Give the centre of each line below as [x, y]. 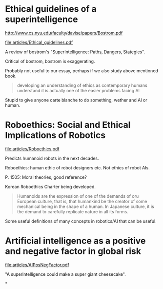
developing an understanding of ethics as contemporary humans [82, 85]
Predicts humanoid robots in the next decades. [52, 158]
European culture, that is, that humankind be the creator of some [82, 201]
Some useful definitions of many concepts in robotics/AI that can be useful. [81, 221]
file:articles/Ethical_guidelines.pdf [39, 42]
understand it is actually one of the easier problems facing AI [78, 90]
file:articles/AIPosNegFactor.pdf [37, 265]
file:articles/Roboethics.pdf [32, 149]
